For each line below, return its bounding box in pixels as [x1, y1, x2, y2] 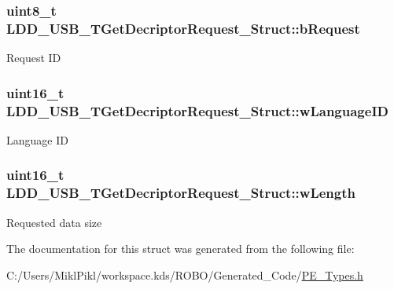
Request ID [6, 49, 61, 66]
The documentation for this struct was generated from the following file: [6, 240, 355, 257]
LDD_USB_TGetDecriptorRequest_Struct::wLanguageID [6, 101, 388, 120]
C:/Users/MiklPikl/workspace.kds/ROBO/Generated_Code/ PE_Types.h [6, 266, 363, 283]
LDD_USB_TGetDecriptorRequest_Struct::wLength [6, 183, 355, 203]
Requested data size [6, 214, 102, 230]
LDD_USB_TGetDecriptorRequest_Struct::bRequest [6, 18, 360, 38]
